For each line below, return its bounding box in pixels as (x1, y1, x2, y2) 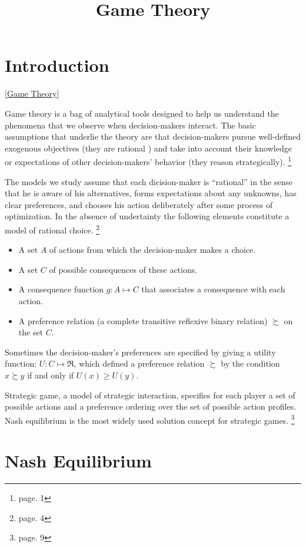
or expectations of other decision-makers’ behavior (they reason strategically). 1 (5, 154, 292, 167)
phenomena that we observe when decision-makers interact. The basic (5, 118, 256, 131)
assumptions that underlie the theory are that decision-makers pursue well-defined (5, 130, 301, 143)
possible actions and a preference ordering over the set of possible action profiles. (5, 400, 297, 413)
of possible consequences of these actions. (49, 263, 198, 275)
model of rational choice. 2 (5, 222, 100, 236)
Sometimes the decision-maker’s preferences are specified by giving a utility (5, 345, 276, 358)
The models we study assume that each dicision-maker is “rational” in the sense (5, 175, 293, 187)
